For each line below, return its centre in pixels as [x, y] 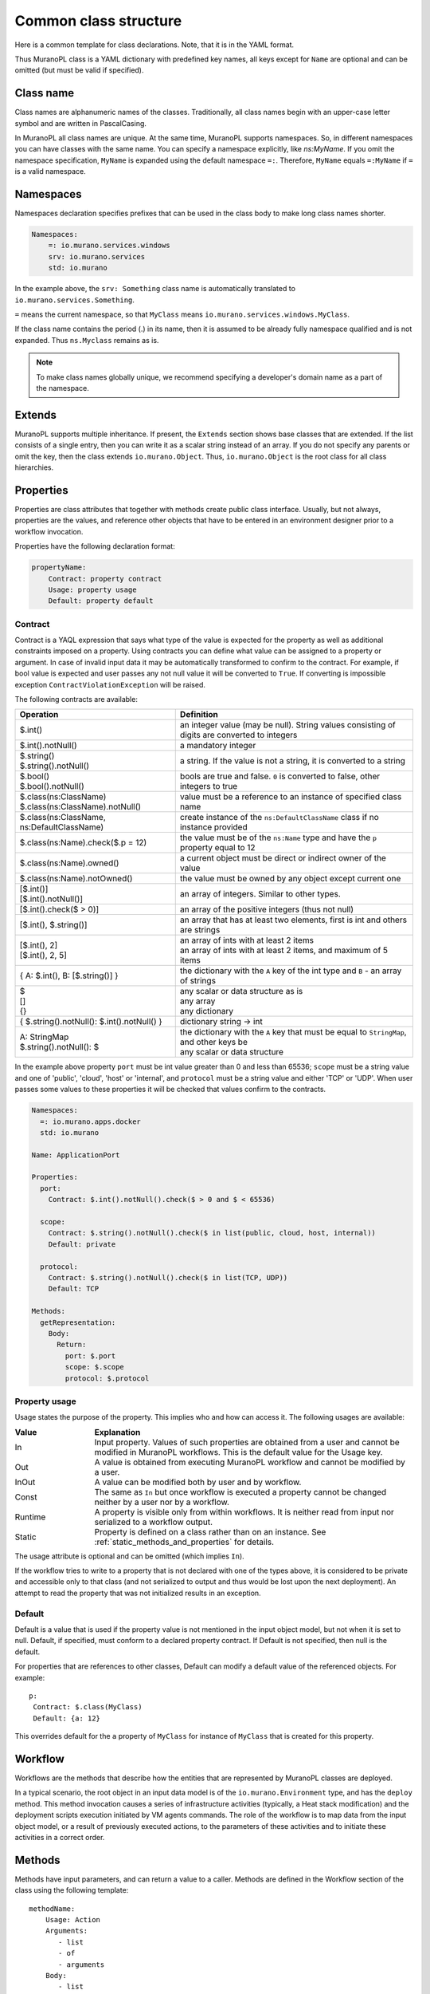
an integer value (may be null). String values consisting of [287, 725]
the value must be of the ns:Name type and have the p [278, 837]
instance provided [213, 827]
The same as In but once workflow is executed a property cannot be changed [240, 1492]
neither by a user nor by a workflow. [162, 1502]
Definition [199, 715]
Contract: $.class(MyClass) [88, 1707]
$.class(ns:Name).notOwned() [76, 879]
